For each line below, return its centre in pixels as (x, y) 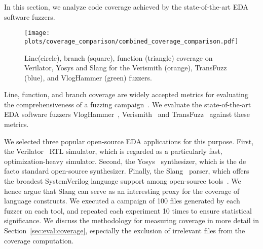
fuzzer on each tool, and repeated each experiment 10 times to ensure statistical (128, 210)
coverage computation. (39, 240)
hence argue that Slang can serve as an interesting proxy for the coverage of (122, 191)
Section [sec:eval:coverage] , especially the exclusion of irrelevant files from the (125, 230)
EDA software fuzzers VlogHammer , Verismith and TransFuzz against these (127, 114)
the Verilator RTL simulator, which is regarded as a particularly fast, (113, 151)
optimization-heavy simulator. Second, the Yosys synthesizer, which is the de (125, 161)
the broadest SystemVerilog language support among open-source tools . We (123, 181)
